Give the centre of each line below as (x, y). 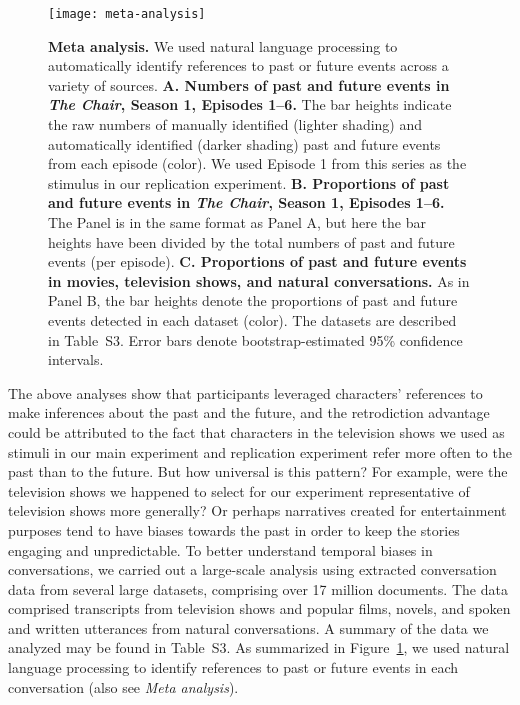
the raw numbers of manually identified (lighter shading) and (235, 124)
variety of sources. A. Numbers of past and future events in (249, 84)
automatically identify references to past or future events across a (248, 65)
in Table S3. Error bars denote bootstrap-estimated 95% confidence (255, 339)
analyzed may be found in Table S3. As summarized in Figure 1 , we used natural (259, 647)
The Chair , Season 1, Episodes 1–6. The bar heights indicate (250, 104)
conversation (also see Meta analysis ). (123, 686)
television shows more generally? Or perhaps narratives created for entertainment (257, 510)
